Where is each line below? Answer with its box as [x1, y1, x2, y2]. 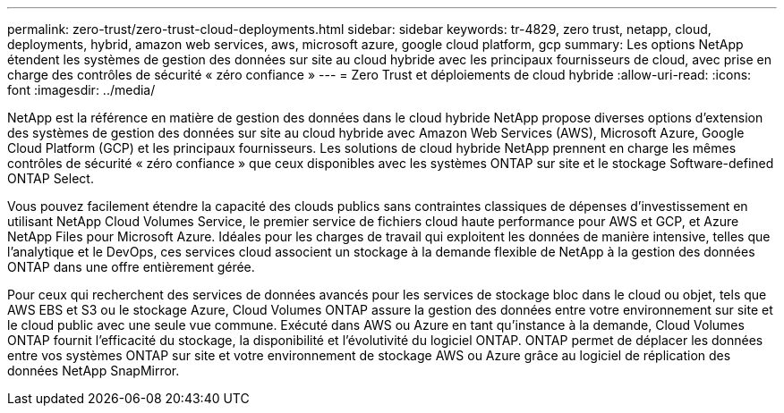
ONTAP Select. [7, 171, 94, 186]
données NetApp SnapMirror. [7, 363, 180, 378]
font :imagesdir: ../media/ [7, 82, 156, 97]
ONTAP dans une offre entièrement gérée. [7, 259, 255, 274]
